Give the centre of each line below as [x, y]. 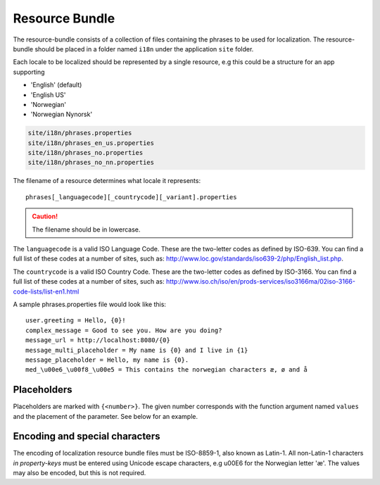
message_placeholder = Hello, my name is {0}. [107, 360]
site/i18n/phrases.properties [80, 133]
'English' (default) [56, 85]
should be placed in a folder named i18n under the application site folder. [144, 49]
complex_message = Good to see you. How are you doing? [124, 330]
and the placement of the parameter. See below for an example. [106, 416]
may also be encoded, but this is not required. [80, 473]
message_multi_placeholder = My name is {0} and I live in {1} [137, 350]
